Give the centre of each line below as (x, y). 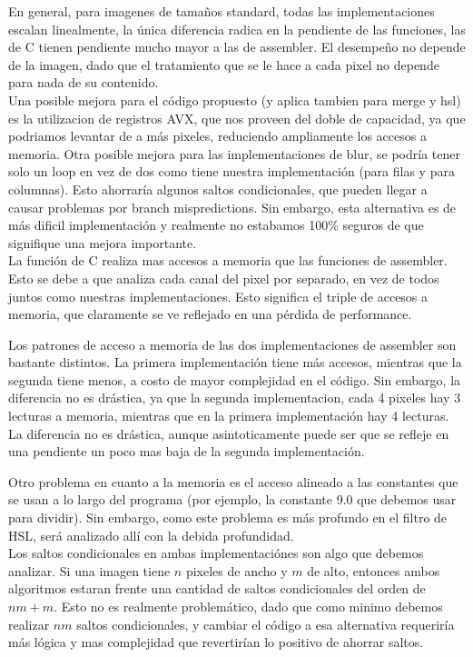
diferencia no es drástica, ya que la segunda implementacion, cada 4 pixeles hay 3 (235, 398)
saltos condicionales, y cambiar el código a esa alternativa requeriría (266, 624)
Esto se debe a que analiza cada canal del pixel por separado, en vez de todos (224, 278)
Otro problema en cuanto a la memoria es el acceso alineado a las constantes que (233, 481)
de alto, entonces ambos (374, 570)
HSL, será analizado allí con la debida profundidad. (151, 535)
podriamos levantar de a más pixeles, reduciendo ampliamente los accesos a (217, 136)
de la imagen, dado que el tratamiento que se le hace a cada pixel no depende (224, 64)
